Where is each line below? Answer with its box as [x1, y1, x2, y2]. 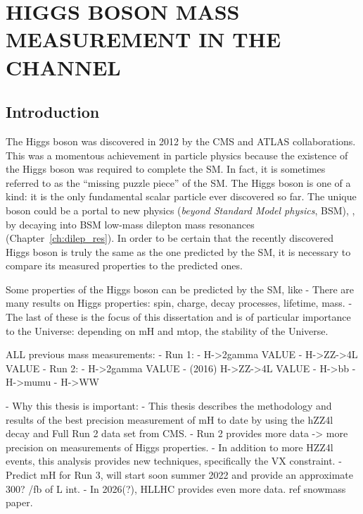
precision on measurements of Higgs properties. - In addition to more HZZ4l [6, 439, 333, 454]
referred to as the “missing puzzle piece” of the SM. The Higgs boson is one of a [6, 175, 351, 190]
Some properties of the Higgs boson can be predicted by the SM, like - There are [6, 281, 355, 296]
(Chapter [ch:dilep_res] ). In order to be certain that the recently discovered [6, 231, 333, 245]
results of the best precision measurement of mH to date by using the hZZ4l [6, 412, 333, 427]
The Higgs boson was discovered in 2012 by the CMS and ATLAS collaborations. [6, 133, 356, 148]
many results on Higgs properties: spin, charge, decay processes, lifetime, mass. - [6, 295, 352, 310]
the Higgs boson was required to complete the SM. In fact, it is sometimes [6, 161, 326, 176]
